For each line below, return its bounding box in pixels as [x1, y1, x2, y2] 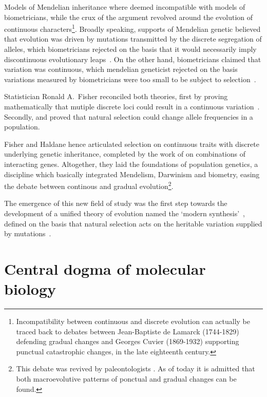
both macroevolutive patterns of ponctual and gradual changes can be [16, 373, 237, 384]
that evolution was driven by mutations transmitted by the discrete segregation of [4, 33, 262, 44]
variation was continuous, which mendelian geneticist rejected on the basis [4, 64, 238, 74]
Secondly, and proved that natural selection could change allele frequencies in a [4, 111, 253, 122]
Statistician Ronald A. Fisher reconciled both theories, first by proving [4, 91, 228, 102]
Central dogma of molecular [4, 258, 206, 279]
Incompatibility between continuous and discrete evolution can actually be [16, 316, 251, 327]
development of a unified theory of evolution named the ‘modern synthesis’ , [4, 208, 245, 218]
